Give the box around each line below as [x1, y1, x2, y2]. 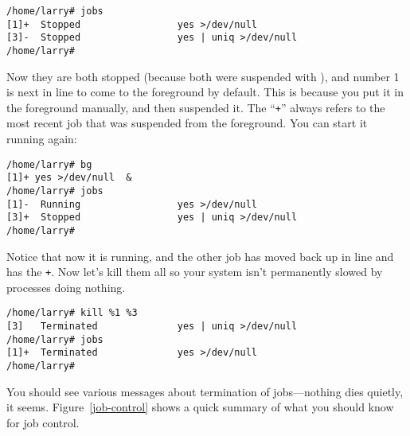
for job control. [6, 414, 80, 430]
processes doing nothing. [6, 278, 126, 295]
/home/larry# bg [6, 158, 92, 170]
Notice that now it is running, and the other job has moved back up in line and [6, 247, 394, 264]
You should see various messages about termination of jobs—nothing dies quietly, [6, 383, 404, 399]
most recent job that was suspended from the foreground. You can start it [6, 115, 368, 131]
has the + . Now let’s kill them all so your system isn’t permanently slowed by [6, 263, 383, 280]
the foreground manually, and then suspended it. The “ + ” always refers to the [6, 99, 385, 115]
